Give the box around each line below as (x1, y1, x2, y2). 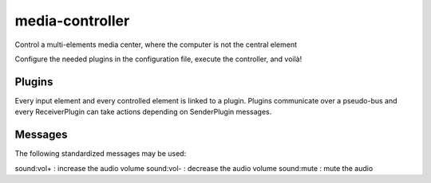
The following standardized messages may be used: (14, 149, 187, 158)
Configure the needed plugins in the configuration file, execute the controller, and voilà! (14, 54, 302, 64)
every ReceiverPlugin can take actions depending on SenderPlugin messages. (14, 107, 272, 117)
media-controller (14, 12, 130, 29)
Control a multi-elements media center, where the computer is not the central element (14, 40, 297, 49)
